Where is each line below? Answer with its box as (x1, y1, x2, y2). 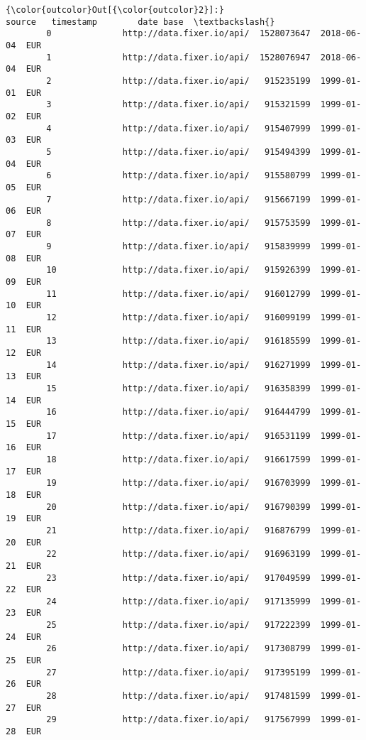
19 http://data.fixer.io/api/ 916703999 (46, 478, 311, 489)
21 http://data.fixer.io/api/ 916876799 (46, 525, 311, 535)
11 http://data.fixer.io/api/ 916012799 (46, 288, 311, 299)
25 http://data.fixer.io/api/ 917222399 (46, 620, 311, 631)
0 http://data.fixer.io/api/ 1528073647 (46, 28, 311, 39)
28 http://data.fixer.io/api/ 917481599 (46, 691, 311, 702)
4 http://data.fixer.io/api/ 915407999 (46, 123, 311, 134)
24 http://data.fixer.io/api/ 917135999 (46, 596, 311, 606)
